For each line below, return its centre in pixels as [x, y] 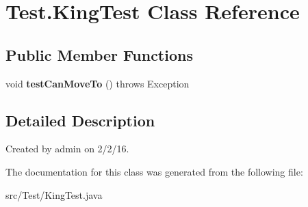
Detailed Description [80, 120]
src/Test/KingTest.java [54, 194]
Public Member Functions [99, 54]
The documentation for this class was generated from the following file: [154, 171]
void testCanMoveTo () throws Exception [98, 83]
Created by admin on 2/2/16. [67, 149]
